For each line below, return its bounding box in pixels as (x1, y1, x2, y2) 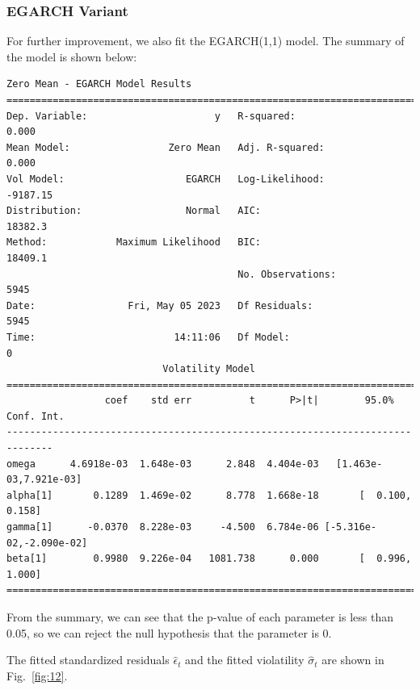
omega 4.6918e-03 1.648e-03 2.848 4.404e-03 (6, 458, 319, 470)
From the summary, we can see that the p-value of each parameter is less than (6, 608, 393, 625)
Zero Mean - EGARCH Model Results (6, 78, 192, 90)
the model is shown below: (6, 48, 137, 65)
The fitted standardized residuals (6, 651, 170, 668)
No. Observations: (237, 268, 337, 280)
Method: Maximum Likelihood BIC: (6, 236, 261, 249)
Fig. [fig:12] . (6, 667, 68, 684)
